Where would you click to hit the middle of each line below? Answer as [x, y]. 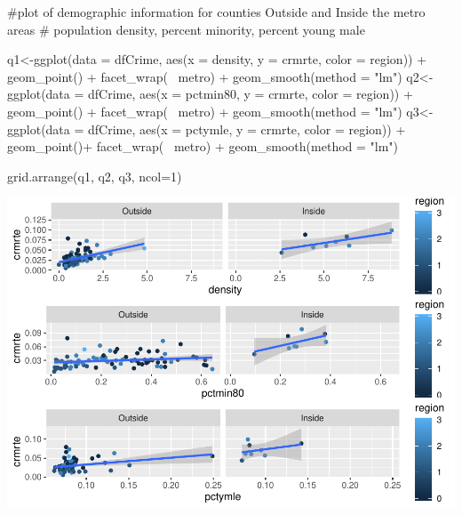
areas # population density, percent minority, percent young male [186, 29]
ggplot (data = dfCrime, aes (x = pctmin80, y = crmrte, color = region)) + [210, 94]
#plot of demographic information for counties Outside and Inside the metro [216, 12]
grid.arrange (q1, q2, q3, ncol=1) [95, 176]
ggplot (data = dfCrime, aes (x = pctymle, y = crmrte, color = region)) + [207, 129]
